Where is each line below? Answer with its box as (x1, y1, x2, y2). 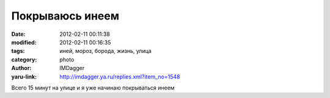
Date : (11, 30, 26, 38)
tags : (11, 47, 25, 55)
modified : (11, 38, 37, 46)
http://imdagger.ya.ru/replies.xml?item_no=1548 (59, 73, 180, 80)
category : (11, 55, 37, 63)
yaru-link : (11, 73, 37, 80)
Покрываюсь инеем (11, 9, 119, 23)
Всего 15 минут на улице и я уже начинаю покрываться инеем (11, 84, 175, 91)
